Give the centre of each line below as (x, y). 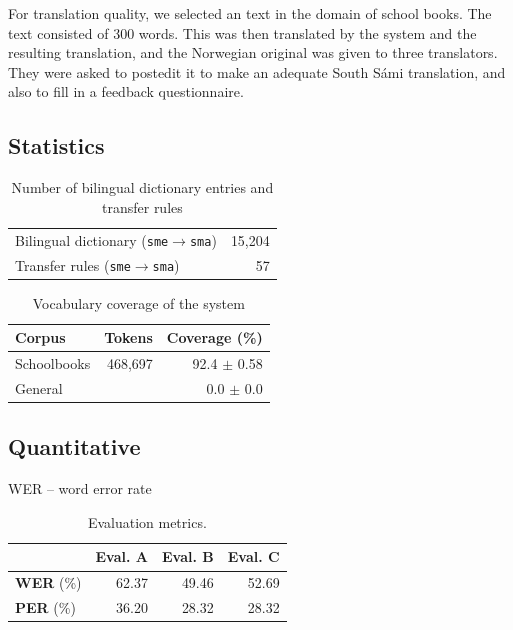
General (39, 387)
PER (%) (45, 607)
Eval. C (253, 556)
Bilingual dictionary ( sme (92, 239)
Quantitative (74, 446)
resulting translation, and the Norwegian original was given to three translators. (253, 52)
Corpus (40, 337)
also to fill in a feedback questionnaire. (126, 91)
